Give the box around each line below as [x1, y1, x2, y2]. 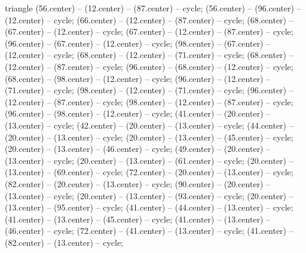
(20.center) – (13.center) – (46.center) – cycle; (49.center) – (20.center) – [5, 142, 271, 155]
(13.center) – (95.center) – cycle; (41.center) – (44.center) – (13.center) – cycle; [5, 201, 293, 214]
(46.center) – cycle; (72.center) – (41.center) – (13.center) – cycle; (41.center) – [5, 224, 293, 237]
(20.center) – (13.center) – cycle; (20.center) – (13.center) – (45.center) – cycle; [5, 130, 293, 143]
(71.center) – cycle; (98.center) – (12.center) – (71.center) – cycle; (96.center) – [5, 84, 293, 96]
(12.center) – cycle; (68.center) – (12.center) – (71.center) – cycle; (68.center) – [5, 48, 293, 61]
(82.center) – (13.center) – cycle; [5, 236, 123, 248]
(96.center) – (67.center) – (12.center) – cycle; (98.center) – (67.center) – [5, 36, 271, 49]
